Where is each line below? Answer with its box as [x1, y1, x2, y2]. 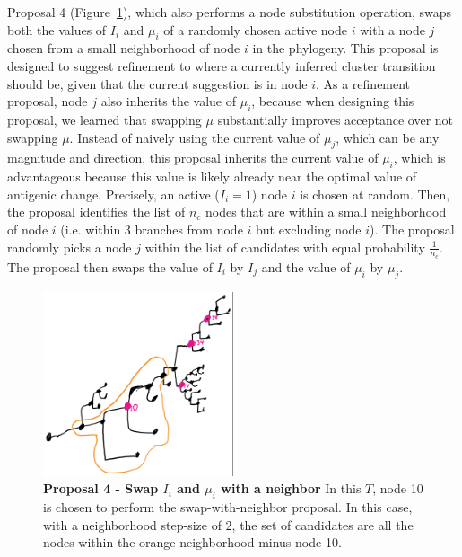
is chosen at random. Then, [300, 184, 450, 203]
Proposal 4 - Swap [43, 479, 159, 498]
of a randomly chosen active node [163, 20, 348, 39]
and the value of [261, 257, 351, 276]
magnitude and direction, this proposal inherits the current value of [7, 148, 379, 167]
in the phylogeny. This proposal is [252, 39, 439, 57]
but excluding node [256, 219, 362, 238]
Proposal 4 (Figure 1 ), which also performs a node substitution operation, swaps [7, 3, 452, 21]
